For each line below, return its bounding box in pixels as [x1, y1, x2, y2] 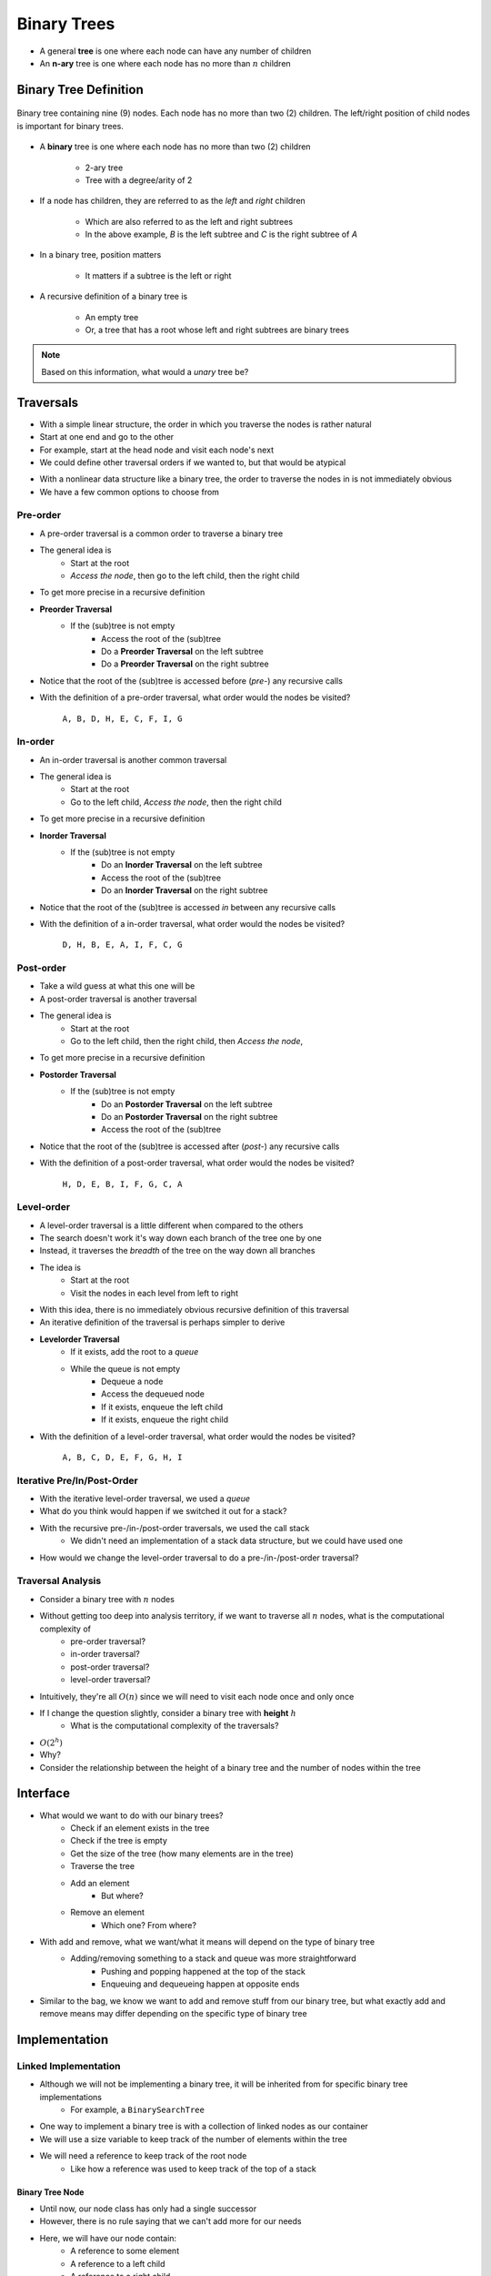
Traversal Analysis [16, 1575, 102, 1588]
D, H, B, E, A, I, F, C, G [62, 940, 183, 950]
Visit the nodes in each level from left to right [70, 1287, 238, 1298]
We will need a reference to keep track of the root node [39, 2150, 247, 2161]
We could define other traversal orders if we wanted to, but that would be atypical [39, 456, 346, 468]
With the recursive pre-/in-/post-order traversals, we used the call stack [39, 1522, 310, 1533]
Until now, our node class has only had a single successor [39, 2203, 257, 2214]
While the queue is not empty [70, 1363, 181, 1374]
